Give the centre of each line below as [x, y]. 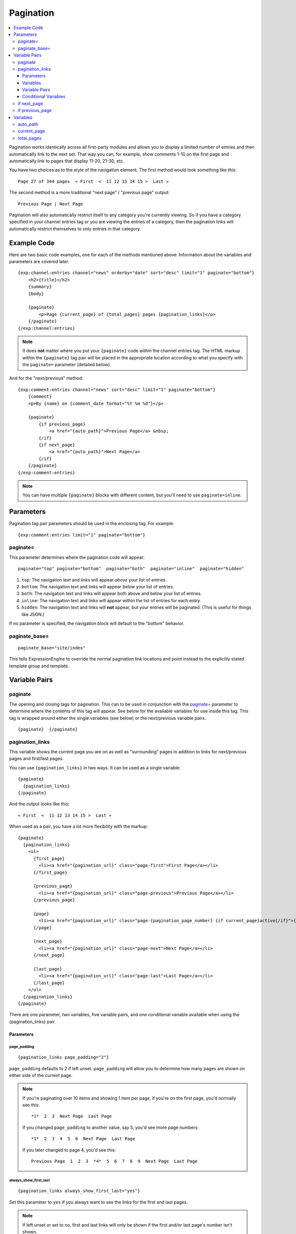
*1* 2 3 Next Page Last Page [72, 1116]
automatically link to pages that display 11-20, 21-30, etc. [67, 161]
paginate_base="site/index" [52, 648]
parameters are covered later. [39, 261]
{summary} [40, 287]
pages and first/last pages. [37, 759]
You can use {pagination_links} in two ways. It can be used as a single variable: [95, 768]
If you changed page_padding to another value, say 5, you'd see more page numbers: [111, 1127]
